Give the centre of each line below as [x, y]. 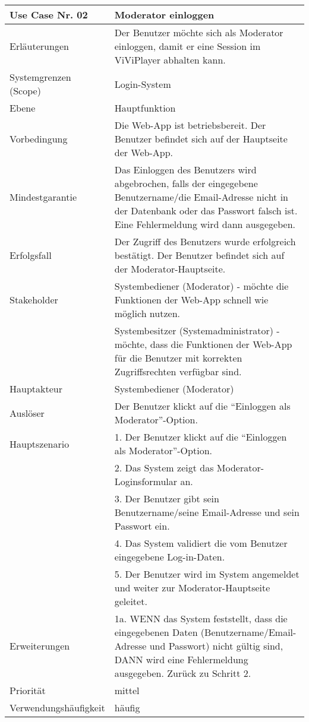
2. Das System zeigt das [164, 468]
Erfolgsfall [31, 255]
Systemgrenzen [40, 77]
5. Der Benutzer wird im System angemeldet [207, 574]
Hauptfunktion [145, 108]
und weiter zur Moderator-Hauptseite [192, 588]
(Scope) [25, 91]
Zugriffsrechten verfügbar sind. [178, 371]
